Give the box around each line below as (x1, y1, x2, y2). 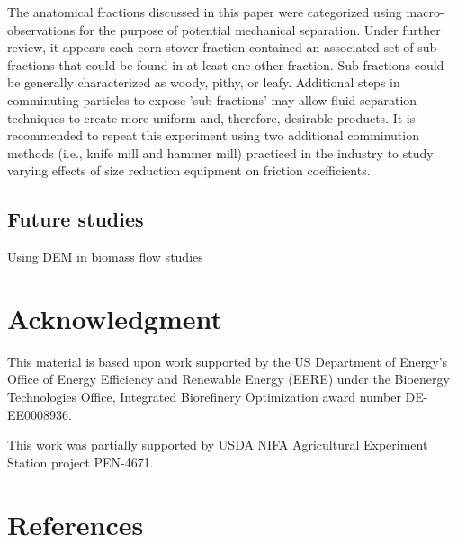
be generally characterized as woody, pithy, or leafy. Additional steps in (7, 73, 400, 92)
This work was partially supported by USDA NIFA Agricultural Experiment (7, 435, 428, 454)
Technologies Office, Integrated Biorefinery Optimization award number (7, 387, 401, 406)
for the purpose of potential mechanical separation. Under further (78, 20, 441, 39)
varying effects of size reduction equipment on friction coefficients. (7, 161, 371, 180)
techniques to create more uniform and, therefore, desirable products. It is (7, 108, 416, 127)
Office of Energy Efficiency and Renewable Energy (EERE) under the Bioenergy (7, 369, 450, 388)
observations (7, 20, 76, 39)
